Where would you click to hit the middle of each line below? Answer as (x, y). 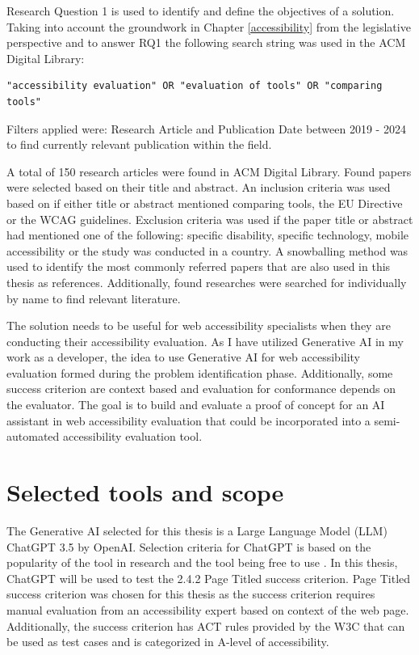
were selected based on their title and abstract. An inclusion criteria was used (199, 187)
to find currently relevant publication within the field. (139, 144)
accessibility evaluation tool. (132, 436)
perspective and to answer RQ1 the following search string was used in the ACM (206, 42)
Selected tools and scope (145, 492)
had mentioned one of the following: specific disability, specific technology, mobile (208, 235)
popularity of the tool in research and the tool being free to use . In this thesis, (202, 562)
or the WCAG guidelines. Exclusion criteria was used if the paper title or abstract (210, 219)
